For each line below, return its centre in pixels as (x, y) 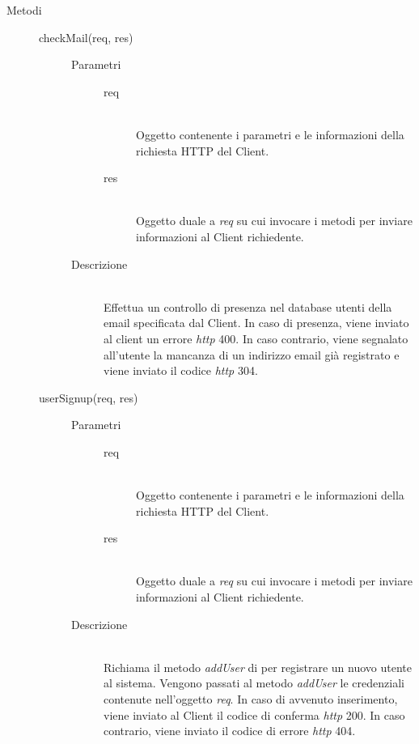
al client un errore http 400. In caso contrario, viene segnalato (256, 338)
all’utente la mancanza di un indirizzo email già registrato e (252, 354)
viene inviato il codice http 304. (181, 370)
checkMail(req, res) (86, 37)
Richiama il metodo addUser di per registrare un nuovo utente (258, 667)
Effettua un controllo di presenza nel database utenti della (248, 306)
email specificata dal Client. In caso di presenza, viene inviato (256, 323)
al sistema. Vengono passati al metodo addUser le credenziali (254, 683)
